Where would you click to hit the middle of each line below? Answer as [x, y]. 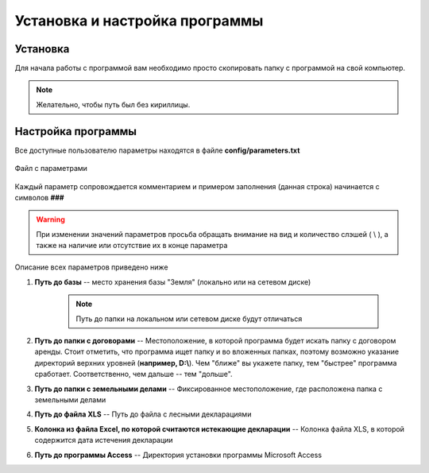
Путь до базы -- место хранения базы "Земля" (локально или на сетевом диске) [173, 281]
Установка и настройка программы [139, 21]
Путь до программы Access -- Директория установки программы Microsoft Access [178, 455]
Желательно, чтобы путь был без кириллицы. [113, 104]
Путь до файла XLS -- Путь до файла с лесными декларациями [143, 414]
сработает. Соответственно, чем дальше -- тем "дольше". [134, 374]
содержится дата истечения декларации [104, 440]
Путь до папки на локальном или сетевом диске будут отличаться [189, 319]
